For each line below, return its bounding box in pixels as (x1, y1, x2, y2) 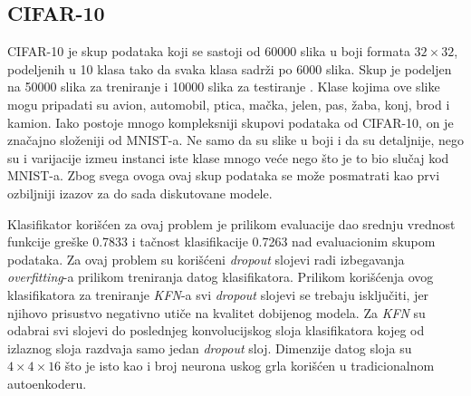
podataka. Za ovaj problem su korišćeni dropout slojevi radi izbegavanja (7, 249, 405, 268)
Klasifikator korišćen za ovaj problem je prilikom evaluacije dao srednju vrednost (7, 214, 456, 233)
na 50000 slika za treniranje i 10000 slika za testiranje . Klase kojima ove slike (7, 77, 440, 96)
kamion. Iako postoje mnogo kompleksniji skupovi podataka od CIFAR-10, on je (7, 112, 454, 131)
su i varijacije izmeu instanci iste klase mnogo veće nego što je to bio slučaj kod (7, 148, 449, 167)
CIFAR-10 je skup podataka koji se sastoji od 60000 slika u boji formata (7, 42, 410, 61)
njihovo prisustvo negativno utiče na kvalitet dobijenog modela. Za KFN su (7, 303, 426, 322)
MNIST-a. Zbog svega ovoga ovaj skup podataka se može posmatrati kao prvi (7, 166, 440, 185)
